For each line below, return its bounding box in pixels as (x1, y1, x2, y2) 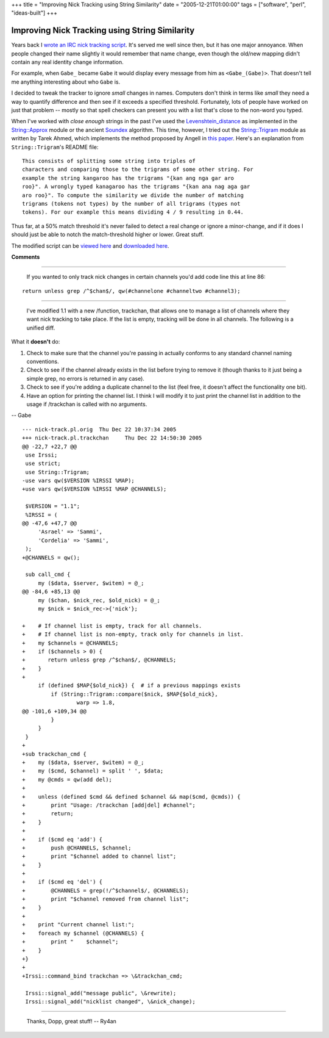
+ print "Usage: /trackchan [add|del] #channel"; (22, 801, 196, 809)
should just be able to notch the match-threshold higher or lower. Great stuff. (11, 231, 204, 238)
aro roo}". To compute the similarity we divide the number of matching (22, 192, 244, 198)
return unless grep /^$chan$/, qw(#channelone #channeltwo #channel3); (22, 287, 241, 294)
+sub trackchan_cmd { (22, 751, 87, 757)
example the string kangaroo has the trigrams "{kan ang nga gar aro (22, 175, 235, 181)
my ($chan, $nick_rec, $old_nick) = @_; (38, 597, 161, 604)
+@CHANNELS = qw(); (22, 554, 80, 561)
